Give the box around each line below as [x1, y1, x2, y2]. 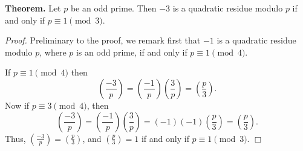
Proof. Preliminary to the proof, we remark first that [5, 34, 201, 47]
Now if [5, 98, 30, 111]
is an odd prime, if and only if [76, 45, 187, 58]
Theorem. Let [5, 2, 61, 14]
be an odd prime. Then [70, 2, 157, 14]
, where [39, 45, 67, 58]
